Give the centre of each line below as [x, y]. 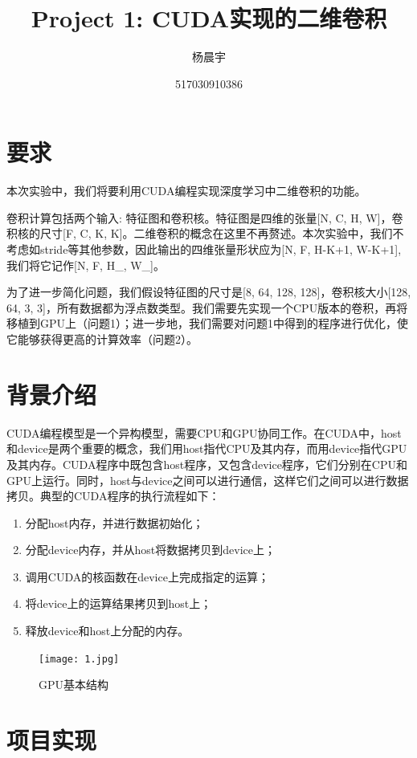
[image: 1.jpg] [79, 659]
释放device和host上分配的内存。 [107, 631]
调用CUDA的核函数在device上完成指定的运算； [147, 576]
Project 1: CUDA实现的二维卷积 [209, 18]
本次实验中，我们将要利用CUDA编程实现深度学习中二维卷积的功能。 [186, 191]
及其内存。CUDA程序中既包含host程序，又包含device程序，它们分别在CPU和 [207, 464]
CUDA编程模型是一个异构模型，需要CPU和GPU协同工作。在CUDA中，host [204, 432]
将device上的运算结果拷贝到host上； [119, 603]
